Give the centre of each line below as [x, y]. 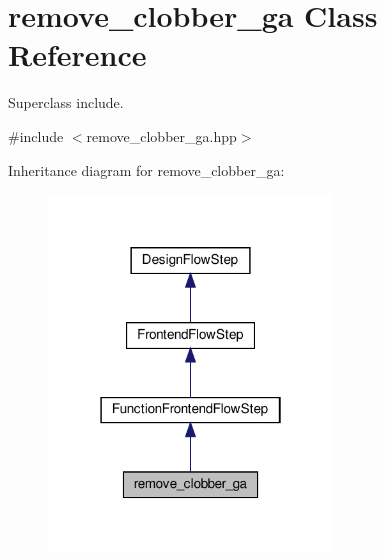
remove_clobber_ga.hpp [161, 135]
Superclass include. [66, 102]
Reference [77, 54]
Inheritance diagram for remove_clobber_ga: [146, 169]
